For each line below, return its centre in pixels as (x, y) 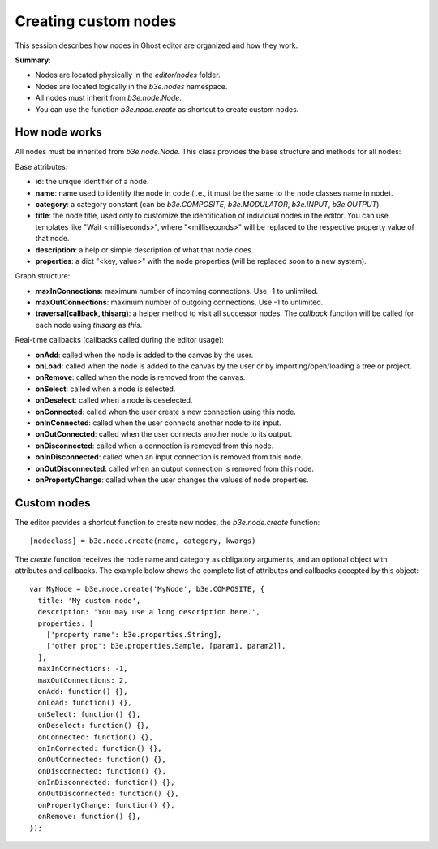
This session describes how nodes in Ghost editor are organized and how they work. (157, 45)
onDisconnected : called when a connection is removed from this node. (155, 446)
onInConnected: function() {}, (100, 748)
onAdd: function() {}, (83, 691)
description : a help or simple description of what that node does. (144, 250)
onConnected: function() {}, (96, 737)
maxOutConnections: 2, (83, 680)
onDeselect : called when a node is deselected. (114, 400)
